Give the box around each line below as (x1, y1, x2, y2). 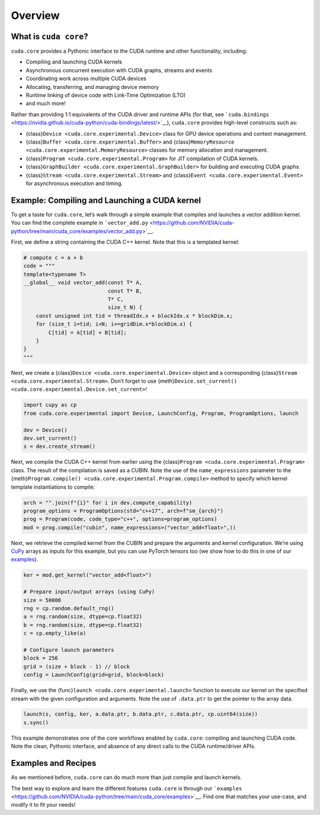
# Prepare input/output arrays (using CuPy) (23, 588, 155, 596)
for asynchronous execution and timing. (25, 180, 123, 187)
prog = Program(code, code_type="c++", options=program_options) (23, 516, 217, 523)
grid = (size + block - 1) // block (23, 663, 130, 670)
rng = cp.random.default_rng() (23, 605, 115, 612)
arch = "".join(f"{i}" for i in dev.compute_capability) (23, 499, 193, 506)
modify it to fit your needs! (11, 801, 76, 808)
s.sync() (23, 719, 49, 726)
